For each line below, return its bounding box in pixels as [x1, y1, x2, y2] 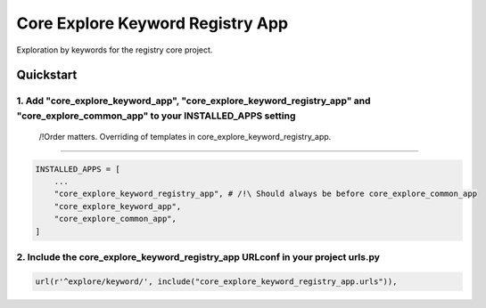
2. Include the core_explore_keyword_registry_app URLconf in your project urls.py [16, 251, 381, 263]
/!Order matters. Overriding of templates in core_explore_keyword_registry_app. [38, 131, 332, 142]
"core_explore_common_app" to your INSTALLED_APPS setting [16, 109, 296, 122]
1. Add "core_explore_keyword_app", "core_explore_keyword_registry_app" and [16, 94, 371, 107]
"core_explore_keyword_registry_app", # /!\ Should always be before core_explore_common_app [54, 189, 477, 199]
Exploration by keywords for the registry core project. [16, 45, 213, 55]
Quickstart [16, 68, 78, 83]
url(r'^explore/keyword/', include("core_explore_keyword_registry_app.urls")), [35, 276, 398, 287]
